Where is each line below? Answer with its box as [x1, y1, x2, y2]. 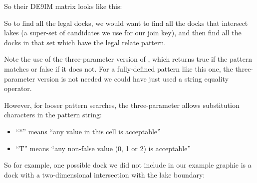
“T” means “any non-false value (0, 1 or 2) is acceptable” [15, 143, 191, 153]
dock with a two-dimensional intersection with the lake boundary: [4, 169, 205, 180]
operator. [4, 83, 32, 93]
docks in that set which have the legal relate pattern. [4, 37, 166, 47]
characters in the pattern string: [4, 109, 102, 120]
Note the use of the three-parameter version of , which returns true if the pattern [4, 54, 253, 64]
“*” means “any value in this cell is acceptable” [15, 126, 161, 136]
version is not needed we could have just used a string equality [37, 73, 229, 84]
